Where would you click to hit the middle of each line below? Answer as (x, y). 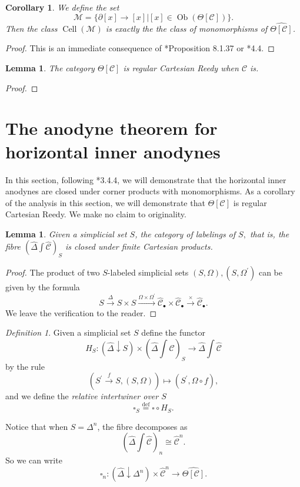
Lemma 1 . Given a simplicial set (66, 233)
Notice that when (37, 426)
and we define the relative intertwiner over (82, 396)
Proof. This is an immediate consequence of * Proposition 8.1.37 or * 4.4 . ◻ (140, 48)
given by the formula (43, 287)
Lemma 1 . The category (50, 68)
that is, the (269, 233)
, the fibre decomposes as (142, 426)
